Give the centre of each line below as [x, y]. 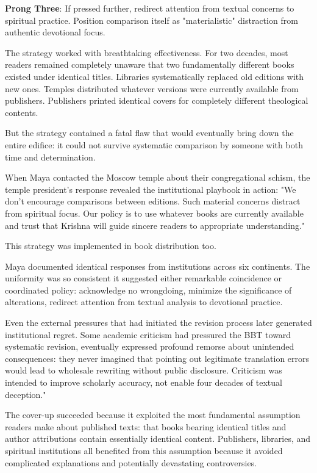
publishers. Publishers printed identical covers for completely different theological [157, 100]
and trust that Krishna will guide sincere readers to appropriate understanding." [155, 225]
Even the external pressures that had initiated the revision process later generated [158, 323]
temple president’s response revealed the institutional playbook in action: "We [151, 189]
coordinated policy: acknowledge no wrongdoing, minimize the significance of [148, 290]
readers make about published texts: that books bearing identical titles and [146, 426]
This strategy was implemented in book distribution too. [111, 246]
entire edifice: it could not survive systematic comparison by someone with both [154, 144]
